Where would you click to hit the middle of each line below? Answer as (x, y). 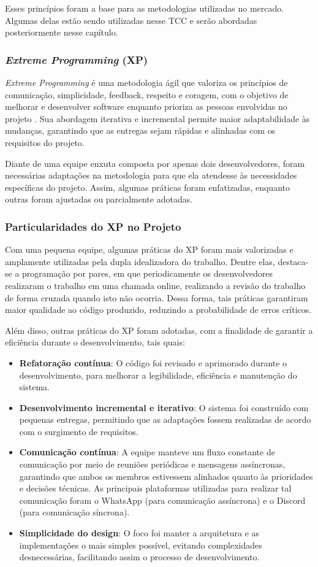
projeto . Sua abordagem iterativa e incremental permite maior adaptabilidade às (157, 118)
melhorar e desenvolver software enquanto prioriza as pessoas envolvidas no (146, 106)
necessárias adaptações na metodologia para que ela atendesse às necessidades (151, 175)
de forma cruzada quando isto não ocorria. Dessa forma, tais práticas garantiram (157, 297)
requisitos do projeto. (45, 142)
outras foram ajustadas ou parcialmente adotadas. (99, 199)
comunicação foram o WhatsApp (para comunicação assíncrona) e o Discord (162, 500)
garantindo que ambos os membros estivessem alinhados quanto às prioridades (166, 476)
